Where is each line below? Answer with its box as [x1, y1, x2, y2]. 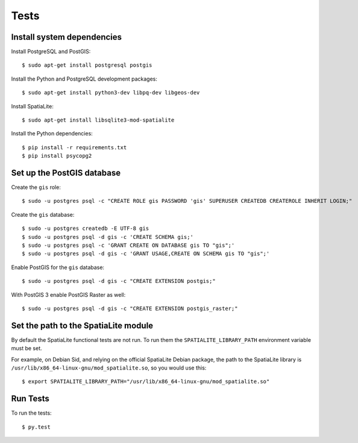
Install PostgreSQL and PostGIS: [11, 48, 91, 55]
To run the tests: [11, 409, 52, 417]
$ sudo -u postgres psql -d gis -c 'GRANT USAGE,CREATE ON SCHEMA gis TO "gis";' [22, 250, 270, 257]
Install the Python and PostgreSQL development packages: [11, 75, 158, 82]
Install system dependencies [11, 32, 122, 42]
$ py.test [22, 423, 51, 430]
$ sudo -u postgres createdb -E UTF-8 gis [22, 225, 149, 232]
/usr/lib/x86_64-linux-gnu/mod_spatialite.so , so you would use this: [11, 364, 207, 371]
